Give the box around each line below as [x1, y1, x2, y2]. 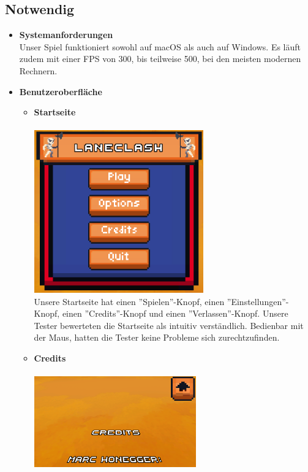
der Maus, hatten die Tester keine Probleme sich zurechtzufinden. [34, 331, 280, 344]
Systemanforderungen [19, 28, 113, 41]
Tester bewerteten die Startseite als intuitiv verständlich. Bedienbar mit [34, 319, 304, 331]
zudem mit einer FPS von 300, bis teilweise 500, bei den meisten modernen [19, 52, 301, 65]
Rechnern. [19, 64, 58, 77]
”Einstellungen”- [227, 295, 289, 308]
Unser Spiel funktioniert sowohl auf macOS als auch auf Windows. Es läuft [19, 40, 301, 53]
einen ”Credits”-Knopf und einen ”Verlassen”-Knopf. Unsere [62, 307, 288, 320]
